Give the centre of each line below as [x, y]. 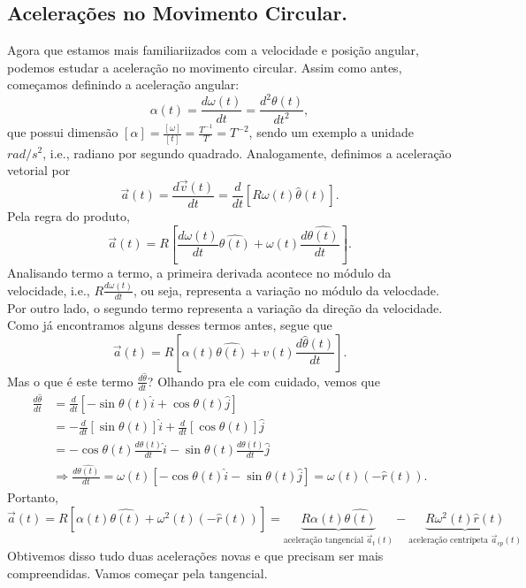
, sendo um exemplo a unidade [331, 132]
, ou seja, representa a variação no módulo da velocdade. [286, 290]
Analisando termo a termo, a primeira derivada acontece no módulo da [199, 272]
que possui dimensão [63, 132]
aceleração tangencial [324, 541]
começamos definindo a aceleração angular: [123, 84]
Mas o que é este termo [70, 381]
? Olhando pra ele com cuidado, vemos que [263, 381]
